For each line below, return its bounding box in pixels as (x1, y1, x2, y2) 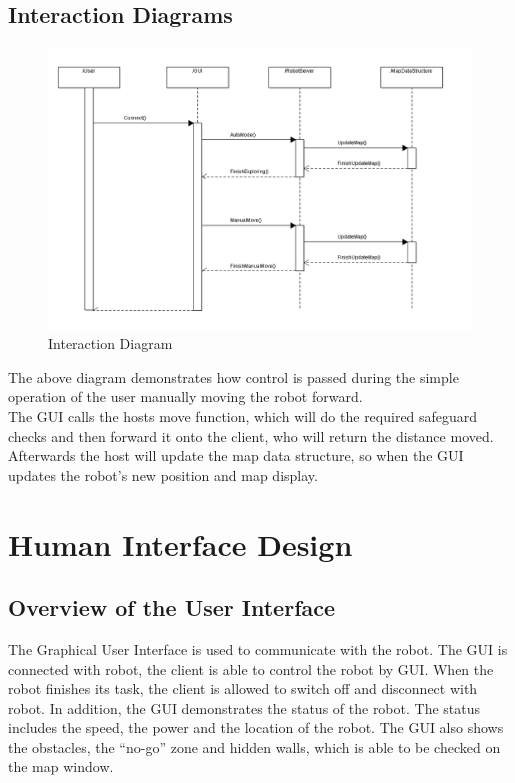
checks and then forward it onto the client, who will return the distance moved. (8, 425, 494, 446)
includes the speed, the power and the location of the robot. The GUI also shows (8, 717, 504, 738)
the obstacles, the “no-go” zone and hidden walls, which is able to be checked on (8, 736, 501, 757)
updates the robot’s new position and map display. (8, 464, 318, 485)
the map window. (8, 756, 114, 777)
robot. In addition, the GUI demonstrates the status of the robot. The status (8, 697, 481, 718)
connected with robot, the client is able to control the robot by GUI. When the (8, 658, 494, 679)
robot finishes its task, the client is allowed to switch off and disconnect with (8, 678, 478, 699)
